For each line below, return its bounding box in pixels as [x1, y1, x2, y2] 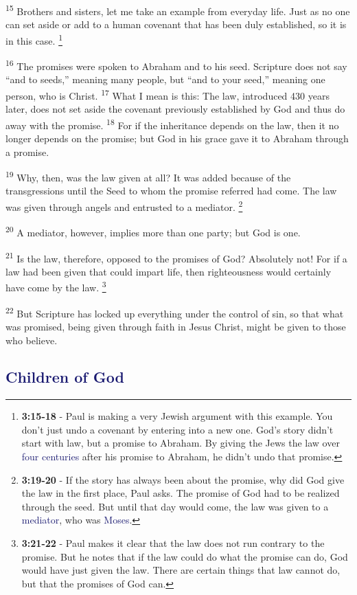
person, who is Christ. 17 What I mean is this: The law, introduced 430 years [5, 86, 330, 102]
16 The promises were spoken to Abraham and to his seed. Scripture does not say [5, 57, 347, 73]
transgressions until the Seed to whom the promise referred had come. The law [5, 183, 337, 198]
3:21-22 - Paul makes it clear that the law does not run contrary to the [21, 536, 325, 550]
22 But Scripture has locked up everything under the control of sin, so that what [5, 304, 344, 320]
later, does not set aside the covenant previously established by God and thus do [5, 102, 345, 116]
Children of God [5, 366, 124, 388]
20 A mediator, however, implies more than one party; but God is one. [5, 223, 301, 239]
